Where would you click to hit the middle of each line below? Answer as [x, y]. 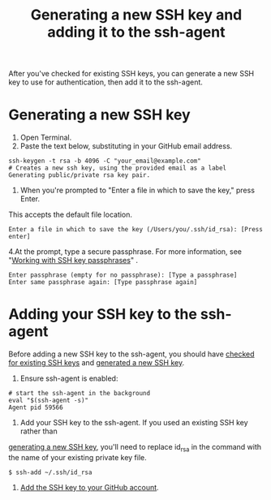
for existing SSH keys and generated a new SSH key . [97, 363]
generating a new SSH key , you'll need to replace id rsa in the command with [135, 448]
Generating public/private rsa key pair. [80, 175]
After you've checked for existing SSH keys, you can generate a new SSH [131, 74]
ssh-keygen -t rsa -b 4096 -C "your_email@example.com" [105, 161]
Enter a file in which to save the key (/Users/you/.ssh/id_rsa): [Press [136, 230]
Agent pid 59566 [36, 407]
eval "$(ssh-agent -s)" [49, 401]
